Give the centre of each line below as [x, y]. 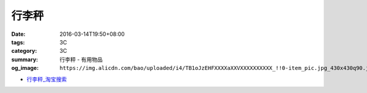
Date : [18, 34]
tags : [18, 42]
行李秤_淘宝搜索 [47, 79]
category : [24, 51]
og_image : [25, 68]
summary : [25, 59]
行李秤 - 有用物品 [81, 59]
